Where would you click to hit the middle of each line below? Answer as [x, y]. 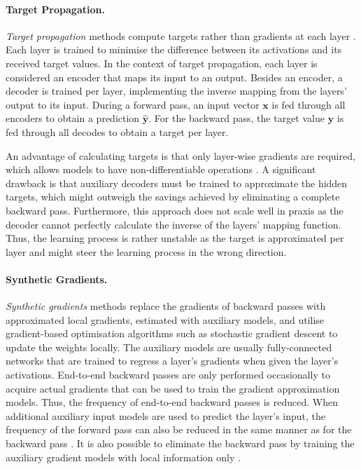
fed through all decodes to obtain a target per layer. [117, 131]
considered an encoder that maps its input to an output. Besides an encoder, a [174, 77]
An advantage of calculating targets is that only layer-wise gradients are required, [180, 155]
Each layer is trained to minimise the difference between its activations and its [174, 49]
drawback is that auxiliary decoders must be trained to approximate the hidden [177, 183]
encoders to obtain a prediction [73, 118]
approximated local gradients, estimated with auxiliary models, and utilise [165, 319]
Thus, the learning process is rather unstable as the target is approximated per [175, 238]
